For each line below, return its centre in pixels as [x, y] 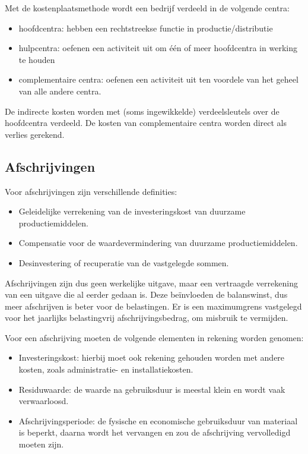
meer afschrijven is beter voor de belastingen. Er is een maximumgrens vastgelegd [153, 306]
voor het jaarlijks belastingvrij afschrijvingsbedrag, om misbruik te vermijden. [147, 318]
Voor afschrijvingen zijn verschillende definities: [91, 191]
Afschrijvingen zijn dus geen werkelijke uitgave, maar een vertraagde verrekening [151, 283]
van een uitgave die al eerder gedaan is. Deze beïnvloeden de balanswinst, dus [146, 294]
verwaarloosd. [44, 401]
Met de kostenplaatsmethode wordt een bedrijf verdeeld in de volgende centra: [147, 8]
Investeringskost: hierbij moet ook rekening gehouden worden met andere [152, 357]
